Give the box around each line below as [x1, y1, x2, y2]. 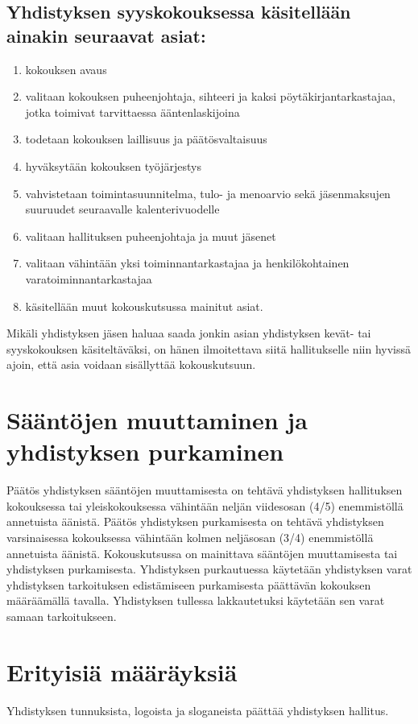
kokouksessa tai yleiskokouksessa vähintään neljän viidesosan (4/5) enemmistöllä [6, 497, 404, 514]
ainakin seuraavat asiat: [6, 23, 206, 48]
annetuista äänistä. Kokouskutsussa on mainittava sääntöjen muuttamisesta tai [6, 544, 398, 561]
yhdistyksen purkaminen [6, 435, 284, 468]
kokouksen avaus [25, 60, 107, 77]
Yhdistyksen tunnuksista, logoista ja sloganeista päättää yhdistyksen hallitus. [6, 701, 389, 718]
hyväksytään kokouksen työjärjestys [25, 157, 201, 174]
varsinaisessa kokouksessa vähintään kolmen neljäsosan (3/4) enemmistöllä [6, 529, 374, 545]
